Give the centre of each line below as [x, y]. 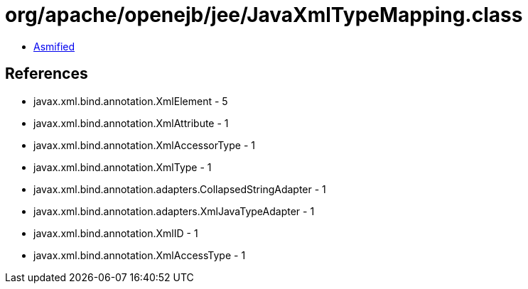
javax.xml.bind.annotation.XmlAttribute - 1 [131, 123]
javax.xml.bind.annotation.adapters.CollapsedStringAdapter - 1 [180, 189]
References [47, 74]
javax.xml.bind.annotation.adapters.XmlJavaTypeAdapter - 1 [174, 211]
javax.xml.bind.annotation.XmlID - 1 [116, 233]
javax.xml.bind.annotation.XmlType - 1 [123, 167]
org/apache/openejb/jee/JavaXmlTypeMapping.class [264, 15]
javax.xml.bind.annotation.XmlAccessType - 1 [140, 255]
